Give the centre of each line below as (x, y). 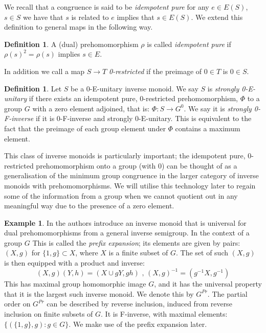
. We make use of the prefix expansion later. (138, 324)
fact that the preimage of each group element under (85, 128)
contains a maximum (208, 128)
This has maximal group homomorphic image (75, 284)
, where (87, 253)
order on (17, 304)
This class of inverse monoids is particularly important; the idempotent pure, (125, 156)
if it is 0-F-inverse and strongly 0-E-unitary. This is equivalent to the (143, 118)
